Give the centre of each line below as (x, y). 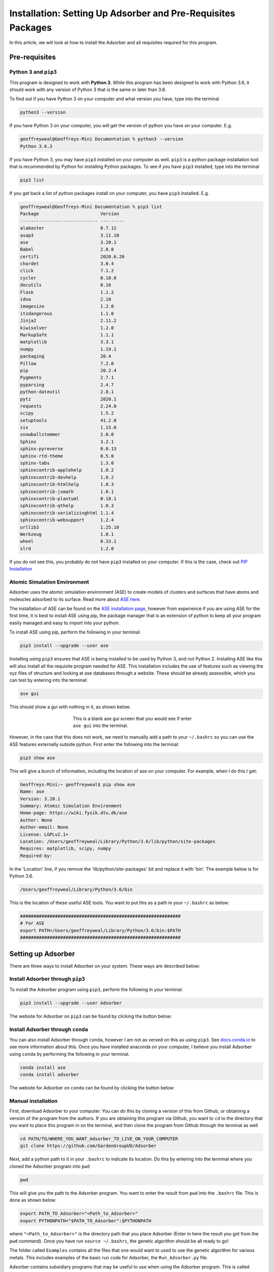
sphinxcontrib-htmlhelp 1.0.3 (67, 484)
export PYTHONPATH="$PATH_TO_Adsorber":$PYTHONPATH (86, 1221)
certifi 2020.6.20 (72, 256)
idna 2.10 (66, 299)
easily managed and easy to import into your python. (64, 623)
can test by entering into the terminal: (49, 680)
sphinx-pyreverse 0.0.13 (68, 449)
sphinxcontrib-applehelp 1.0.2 (67, 470)
